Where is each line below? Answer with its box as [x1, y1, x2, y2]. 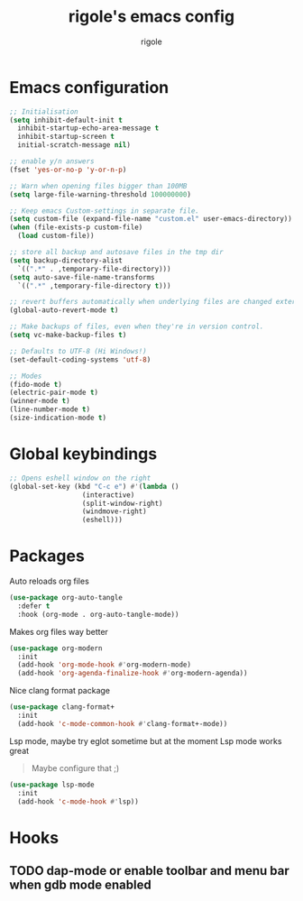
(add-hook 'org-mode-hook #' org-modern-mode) [17, 660, 192, 669]
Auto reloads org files [9, 575, 90, 587]
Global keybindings [9, 444, 158, 464]
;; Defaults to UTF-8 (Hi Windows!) [9, 346, 147, 355]
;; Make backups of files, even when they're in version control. [9, 322, 264, 331]
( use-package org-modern [9, 643, 103, 653]
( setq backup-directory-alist [9, 255, 124, 265]
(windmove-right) [81, 507, 147, 516]
